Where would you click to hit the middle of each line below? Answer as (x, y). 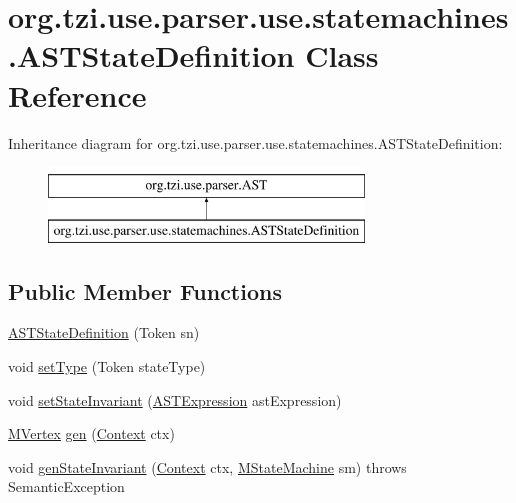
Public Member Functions (145, 290)
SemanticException (66, 486)
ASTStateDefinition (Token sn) (104, 332)
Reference (77, 94)
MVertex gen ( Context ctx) (91, 433)
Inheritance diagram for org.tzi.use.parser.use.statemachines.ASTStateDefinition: (255, 142)
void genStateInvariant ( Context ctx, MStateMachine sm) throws (207, 466)
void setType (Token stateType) (107, 366)
